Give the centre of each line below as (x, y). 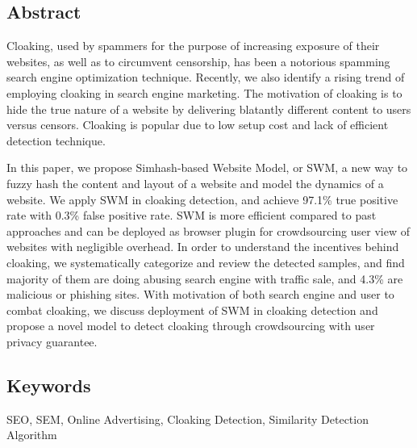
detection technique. (56, 140)
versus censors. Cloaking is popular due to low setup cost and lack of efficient (198, 125)
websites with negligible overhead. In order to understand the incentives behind (203, 247)
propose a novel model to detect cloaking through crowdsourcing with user (191, 326)
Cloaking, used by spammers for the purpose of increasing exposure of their (193, 46)
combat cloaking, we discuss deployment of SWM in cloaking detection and (192, 310)
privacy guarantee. (52, 341)
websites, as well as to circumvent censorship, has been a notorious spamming (198, 61)
